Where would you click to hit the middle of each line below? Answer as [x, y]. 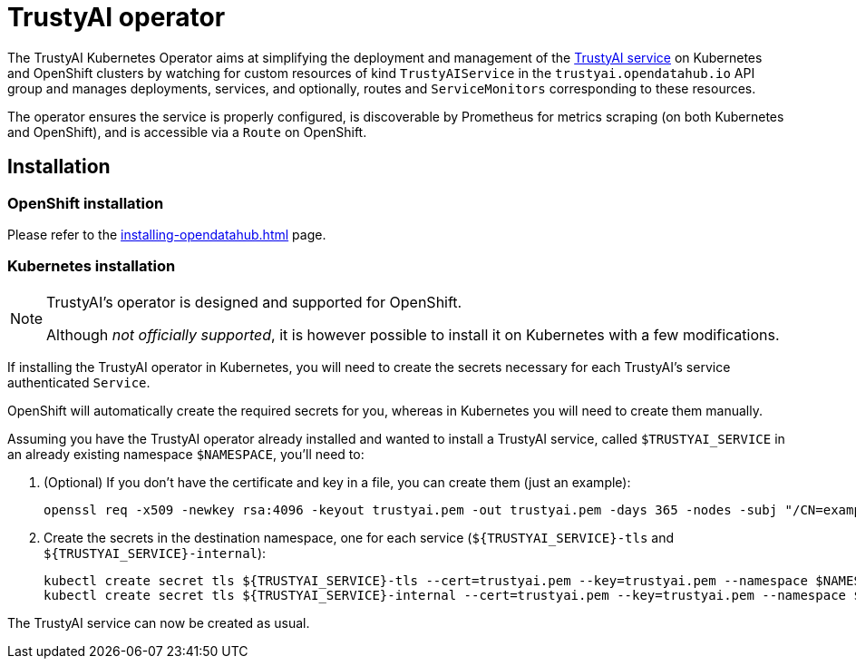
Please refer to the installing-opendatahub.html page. [167, 234]
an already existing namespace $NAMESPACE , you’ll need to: [186, 454]
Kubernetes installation [92, 266]
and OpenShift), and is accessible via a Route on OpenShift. [187, 132]
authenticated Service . [79, 382]
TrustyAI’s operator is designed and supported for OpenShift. [254, 302]
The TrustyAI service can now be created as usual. [159, 622]
